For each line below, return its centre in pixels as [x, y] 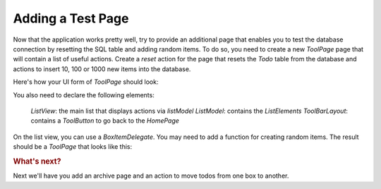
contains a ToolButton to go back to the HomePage [105, 121]
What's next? [37, 161]
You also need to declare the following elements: [84, 94]
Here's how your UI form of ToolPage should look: [86, 82]
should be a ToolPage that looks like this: [73, 147]
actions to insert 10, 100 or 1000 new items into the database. [102, 69]
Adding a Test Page [71, 18]
